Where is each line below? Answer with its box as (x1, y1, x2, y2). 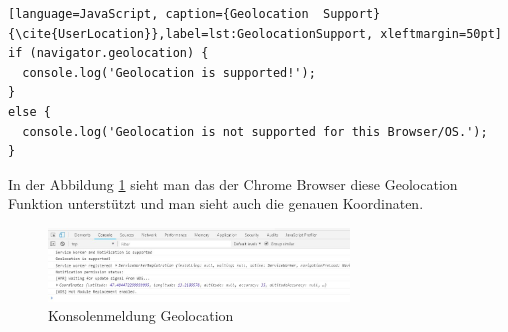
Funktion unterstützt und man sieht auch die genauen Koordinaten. (8, 193, 424, 214)
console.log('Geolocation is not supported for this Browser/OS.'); (22, 124, 488, 139)
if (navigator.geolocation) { (8, 46, 209, 61)
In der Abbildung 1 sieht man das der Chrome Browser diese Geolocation (8, 173, 458, 194)
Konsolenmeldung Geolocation (48, 305, 234, 326)
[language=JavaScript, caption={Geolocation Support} (8, 7, 381, 21)
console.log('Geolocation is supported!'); (22, 65, 316, 80)
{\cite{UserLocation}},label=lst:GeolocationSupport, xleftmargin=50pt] (8, 26, 502, 41)
